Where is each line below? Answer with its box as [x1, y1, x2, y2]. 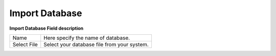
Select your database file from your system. [43, 41, 149, 48]
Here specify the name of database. [43, 34, 130, 41]
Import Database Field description [9, 25, 84, 31]
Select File [12, 41, 38, 48]
